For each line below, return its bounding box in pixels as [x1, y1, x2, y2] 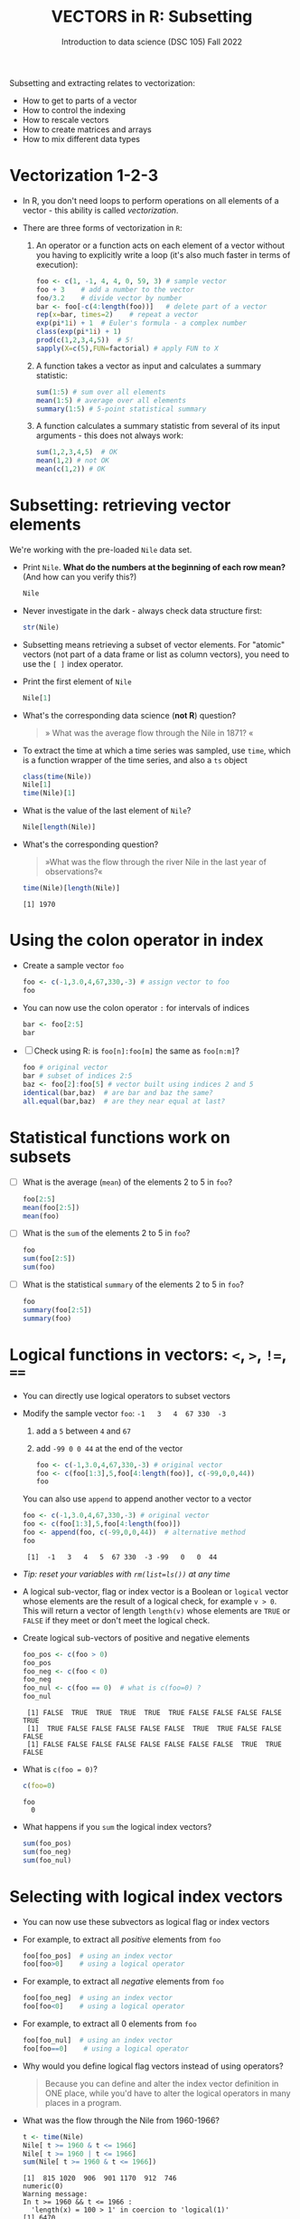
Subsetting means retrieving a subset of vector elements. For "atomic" [22, 639, 286, 650]
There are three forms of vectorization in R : [22, 222, 183, 233]
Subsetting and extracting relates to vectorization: [9, 77, 196, 88]
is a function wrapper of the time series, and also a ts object [22, 754, 248, 766]
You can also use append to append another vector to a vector [22, 1493, 252, 1504]
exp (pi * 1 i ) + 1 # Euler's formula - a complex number [35, 319, 247, 328]
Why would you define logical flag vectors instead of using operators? [22, 2061, 284, 2071]
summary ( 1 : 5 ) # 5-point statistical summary [35, 405, 207, 414]
